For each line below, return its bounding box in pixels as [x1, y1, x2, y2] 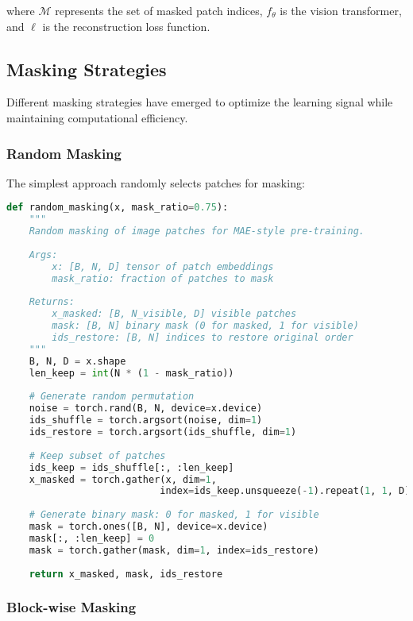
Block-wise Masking [6, 597, 137, 617]
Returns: [29, 296, 75, 308]
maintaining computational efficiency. [6, 109, 188, 125]
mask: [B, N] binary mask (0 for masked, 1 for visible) [52, 320, 359, 332]
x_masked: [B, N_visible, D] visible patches [52, 308, 297, 320]
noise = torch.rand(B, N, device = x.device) [29, 403, 263, 415]
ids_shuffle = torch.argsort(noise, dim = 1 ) [29, 415, 263, 426]
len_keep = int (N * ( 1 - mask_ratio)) [29, 367, 234, 379]
